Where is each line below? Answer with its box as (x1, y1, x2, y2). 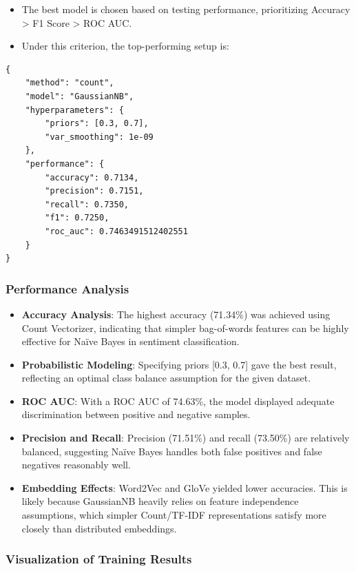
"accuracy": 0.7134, (45, 172, 139, 183)
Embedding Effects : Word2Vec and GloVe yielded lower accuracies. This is (21, 480, 348, 495)
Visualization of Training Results (6, 550, 192, 568)
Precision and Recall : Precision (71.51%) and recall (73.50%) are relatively (21, 430, 350, 445)
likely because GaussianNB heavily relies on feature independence (21, 494, 299, 508)
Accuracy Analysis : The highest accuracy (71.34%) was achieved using (21, 307, 331, 321)
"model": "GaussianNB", (25, 91, 134, 101)
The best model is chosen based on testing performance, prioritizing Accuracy (21, 2, 350, 16)
